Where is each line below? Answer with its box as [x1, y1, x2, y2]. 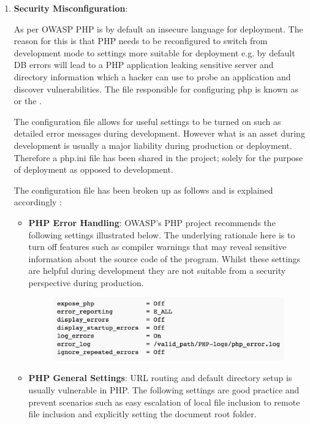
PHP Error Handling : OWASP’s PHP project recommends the [28, 216, 276, 229]
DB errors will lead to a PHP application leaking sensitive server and [13, 58, 274, 71]
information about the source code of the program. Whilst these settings [28, 252, 301, 265]
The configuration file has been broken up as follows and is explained [13, 183, 273, 196]
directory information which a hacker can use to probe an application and [13, 70, 291, 83]
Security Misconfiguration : [13, 2, 128, 14]
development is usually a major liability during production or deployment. [13, 138, 292, 151]
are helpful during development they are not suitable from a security [28, 264, 286, 277]
